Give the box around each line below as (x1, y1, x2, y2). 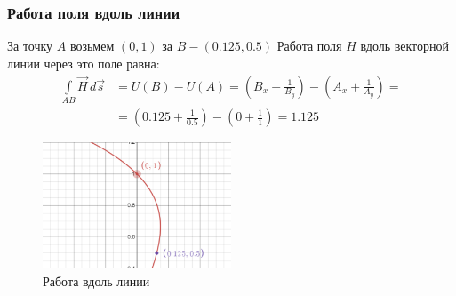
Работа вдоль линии (43, 271, 150, 290)
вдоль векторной (360, 36, 450, 55)
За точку (7, 36, 53, 55)
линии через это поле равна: (7, 53, 160, 72)
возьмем (69, 36, 115, 55)
